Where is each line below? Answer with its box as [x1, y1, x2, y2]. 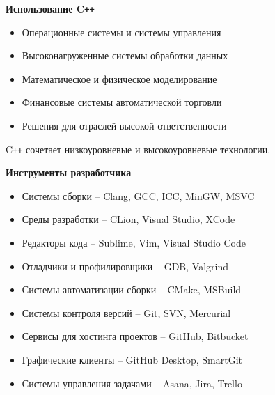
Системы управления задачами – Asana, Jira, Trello [22, 375, 242, 390]
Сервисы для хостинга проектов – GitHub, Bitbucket [22, 329, 249, 343]
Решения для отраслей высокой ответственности [22, 118, 227, 133]
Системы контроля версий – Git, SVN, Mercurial [22, 305, 231, 320]
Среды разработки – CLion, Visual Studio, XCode [22, 212, 235, 226]
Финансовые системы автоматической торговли [22, 95, 222, 109]
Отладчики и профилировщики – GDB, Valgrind [22, 258, 229, 273]
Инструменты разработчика [6, 165, 132, 180]
